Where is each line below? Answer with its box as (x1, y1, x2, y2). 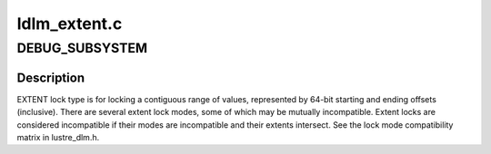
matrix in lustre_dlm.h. (16, 131, 100, 142)
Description (16, 70, 85, 85)
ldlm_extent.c (16, 14, 123, 34)
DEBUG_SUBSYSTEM (16, 40, 148, 56)
